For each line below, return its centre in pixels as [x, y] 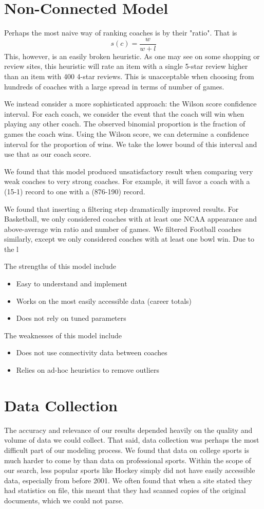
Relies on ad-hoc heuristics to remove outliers [88, 370]
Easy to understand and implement [72, 284]
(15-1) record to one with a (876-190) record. [75, 191]
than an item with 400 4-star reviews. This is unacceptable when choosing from [129, 76]
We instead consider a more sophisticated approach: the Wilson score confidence [130, 104]
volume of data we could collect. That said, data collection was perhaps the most [132, 440]
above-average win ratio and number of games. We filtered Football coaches [123, 229]
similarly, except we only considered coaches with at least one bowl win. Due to [129, 239]
